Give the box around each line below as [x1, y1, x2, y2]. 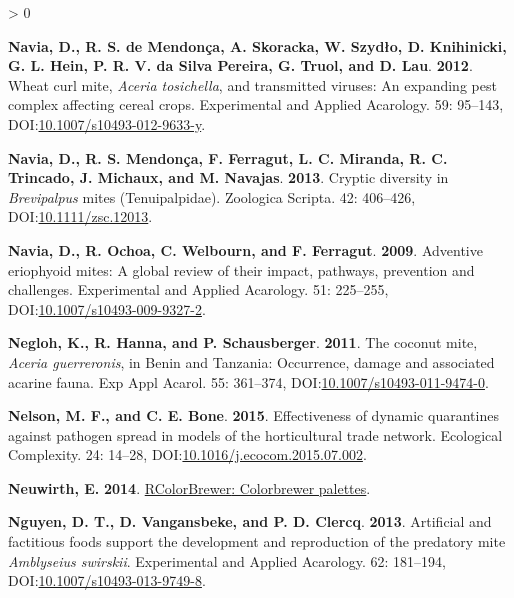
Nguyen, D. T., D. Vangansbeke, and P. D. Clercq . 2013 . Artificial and [8, 511, 492, 532]
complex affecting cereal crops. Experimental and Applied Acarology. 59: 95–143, [8, 94, 504, 115]
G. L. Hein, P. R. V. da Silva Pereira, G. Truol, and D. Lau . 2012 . [8, 55, 473, 76]
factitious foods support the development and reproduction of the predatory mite [8, 531, 506, 552]
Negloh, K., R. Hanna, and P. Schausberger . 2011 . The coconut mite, [8, 332, 478, 353]
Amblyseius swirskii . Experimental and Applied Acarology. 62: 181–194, [8, 550, 446, 571]
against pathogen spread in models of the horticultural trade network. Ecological [8, 424, 503, 445]
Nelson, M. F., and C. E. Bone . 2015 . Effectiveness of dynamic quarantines [8, 405, 499, 426]
